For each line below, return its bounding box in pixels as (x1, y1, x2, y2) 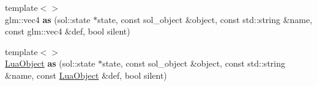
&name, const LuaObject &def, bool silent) (5, 68, 167, 81)
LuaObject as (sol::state (5, 57, 95, 70)
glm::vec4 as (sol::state (5, 13, 91, 25)
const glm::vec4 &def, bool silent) (5, 25, 130, 38)
